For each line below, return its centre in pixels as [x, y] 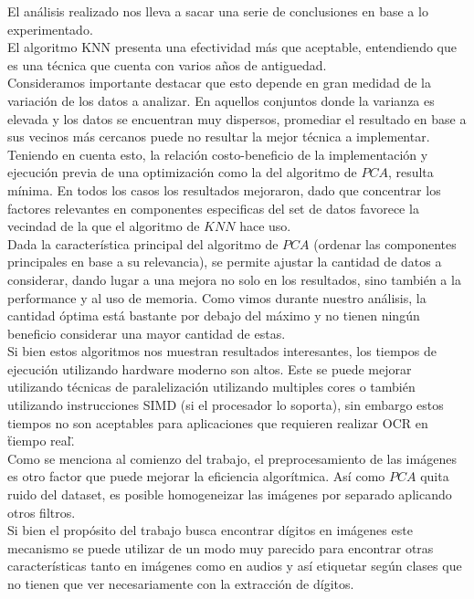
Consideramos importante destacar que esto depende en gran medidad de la [220, 83]
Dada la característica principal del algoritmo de [143, 243]
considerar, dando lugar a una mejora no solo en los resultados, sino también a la [234, 279]
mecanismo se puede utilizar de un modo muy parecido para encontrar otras [221, 547]
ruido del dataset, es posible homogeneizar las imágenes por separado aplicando [230, 494]
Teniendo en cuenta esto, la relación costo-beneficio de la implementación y [218, 154]
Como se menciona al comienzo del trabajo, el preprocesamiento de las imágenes [232, 458]
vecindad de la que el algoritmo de [104, 226]
